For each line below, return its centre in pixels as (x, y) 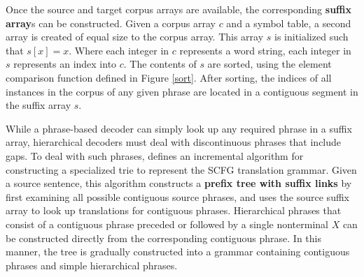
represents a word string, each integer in (265, 50)
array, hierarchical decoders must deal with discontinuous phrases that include (174, 142)
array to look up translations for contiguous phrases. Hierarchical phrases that (174, 210)
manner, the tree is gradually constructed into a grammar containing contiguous (178, 252)
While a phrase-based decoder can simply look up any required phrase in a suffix (179, 128)
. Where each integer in (119, 50)
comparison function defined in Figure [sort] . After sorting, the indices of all (169, 77)
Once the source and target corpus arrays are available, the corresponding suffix (178, 9)
